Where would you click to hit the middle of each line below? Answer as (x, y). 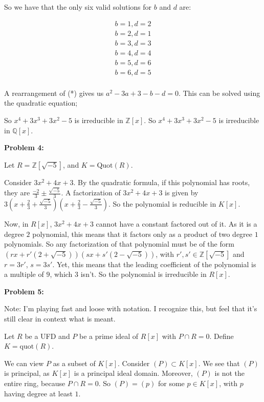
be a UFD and (47, 336)
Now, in (16, 223)
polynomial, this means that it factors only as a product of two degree (142, 234)
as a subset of (74, 363)
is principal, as (27, 373)
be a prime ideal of (109, 336)
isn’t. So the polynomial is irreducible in (144, 274)
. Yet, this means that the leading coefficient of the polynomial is (154, 264)
